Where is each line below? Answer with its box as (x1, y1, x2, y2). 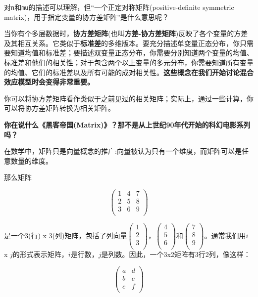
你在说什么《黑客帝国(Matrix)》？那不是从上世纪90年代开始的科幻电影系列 (4, 120, 251, 129)
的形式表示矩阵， (12, 249, 68, 259)
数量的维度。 (10, 155, 52, 166)
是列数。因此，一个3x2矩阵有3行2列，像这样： (101, 249, 251, 259)
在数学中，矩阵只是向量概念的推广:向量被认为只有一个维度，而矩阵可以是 (4, 146, 242, 156)
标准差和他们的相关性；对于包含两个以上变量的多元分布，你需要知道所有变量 (4, 57, 254, 68)
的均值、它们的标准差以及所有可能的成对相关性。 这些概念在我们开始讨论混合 (4, 67, 254, 77)
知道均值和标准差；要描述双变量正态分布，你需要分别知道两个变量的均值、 (10, 47, 254, 58)
